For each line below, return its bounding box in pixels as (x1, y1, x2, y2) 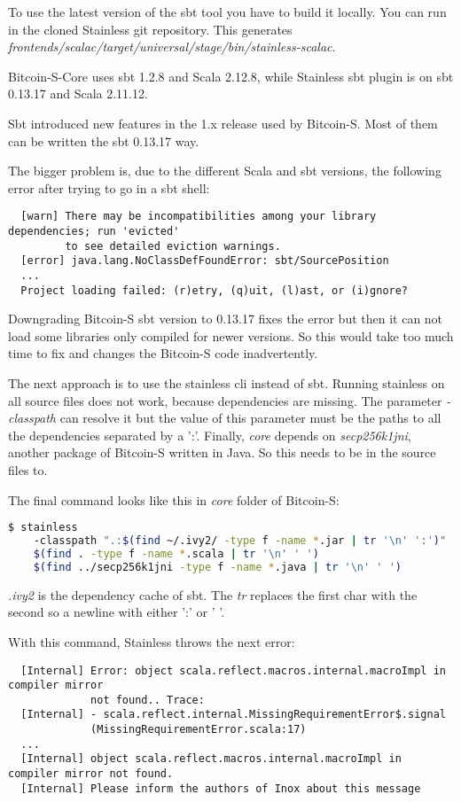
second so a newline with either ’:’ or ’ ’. (8, 603, 225, 621)
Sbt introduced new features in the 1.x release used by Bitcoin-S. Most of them (8, 113, 438, 132)
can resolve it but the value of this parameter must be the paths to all (59, 409, 441, 427)
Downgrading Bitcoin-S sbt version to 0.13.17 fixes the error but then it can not (8, 309, 443, 328)
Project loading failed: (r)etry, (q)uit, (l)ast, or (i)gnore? (20, 284, 409, 297)
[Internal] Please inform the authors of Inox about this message (20, 782, 421, 795)
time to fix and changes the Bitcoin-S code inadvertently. (8, 344, 318, 362)
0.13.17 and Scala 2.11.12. (8, 84, 148, 103)
